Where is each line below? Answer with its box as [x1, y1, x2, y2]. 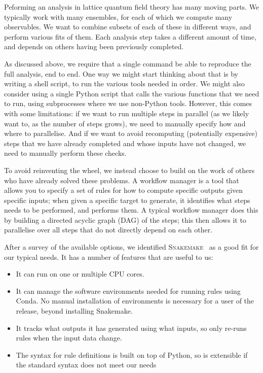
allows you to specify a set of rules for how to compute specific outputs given [4, 185, 243, 195]
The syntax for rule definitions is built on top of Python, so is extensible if [16, 349, 248, 360]
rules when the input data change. [16, 332, 122, 343]
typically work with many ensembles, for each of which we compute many [4, 11, 233, 22]
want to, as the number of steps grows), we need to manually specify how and [4, 118, 246, 128]
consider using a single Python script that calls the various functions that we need [4, 88, 259, 98]
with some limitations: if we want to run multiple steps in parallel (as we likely [4, 108, 249, 118]
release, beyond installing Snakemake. [16, 306, 133, 316]
